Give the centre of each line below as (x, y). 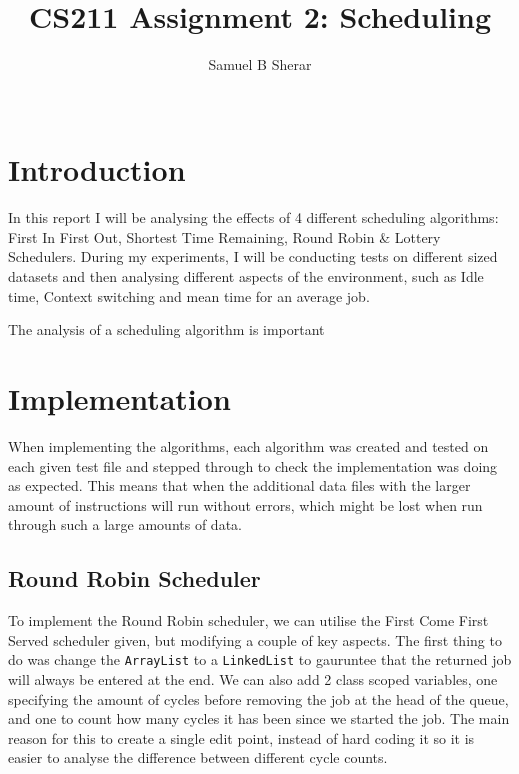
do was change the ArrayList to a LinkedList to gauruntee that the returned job (260, 659)
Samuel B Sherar (260, 64)
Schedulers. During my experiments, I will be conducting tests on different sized (253, 256)
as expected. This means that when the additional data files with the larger (239, 485)
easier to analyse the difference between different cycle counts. (198, 757)
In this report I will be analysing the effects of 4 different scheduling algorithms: (253, 217)
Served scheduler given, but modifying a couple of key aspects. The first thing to (255, 639)
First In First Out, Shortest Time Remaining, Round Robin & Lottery (224, 236)
